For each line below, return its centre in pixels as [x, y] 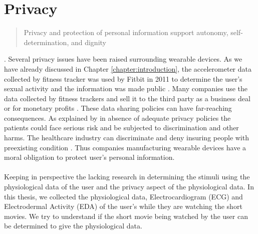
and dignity [88, 42]
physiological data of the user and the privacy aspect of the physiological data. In [129, 187]
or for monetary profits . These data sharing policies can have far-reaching [118, 108]
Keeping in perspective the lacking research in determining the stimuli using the [127, 177]
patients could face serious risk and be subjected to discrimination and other [121, 128]
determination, [46, 42]
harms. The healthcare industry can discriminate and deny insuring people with [126, 138]
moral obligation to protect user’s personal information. [89, 157]
